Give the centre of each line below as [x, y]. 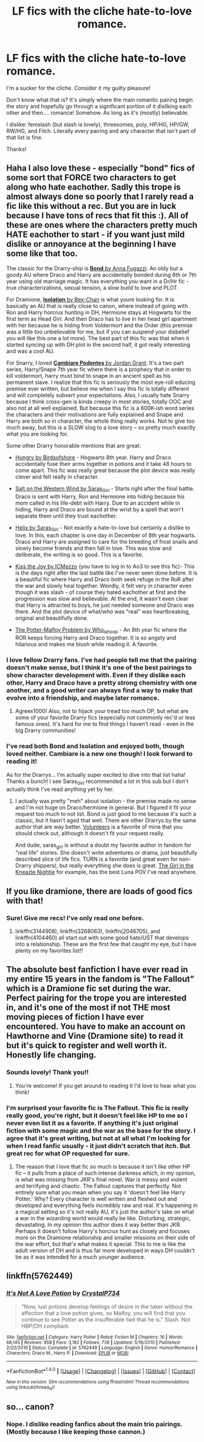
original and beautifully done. [52, 618]
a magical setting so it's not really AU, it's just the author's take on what [104, 1212]
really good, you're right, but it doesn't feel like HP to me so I [97, 1115]
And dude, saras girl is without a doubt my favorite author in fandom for [103, 846]
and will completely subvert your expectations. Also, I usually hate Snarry [98, 395]
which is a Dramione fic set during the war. [89, 989]
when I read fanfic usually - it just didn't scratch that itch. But [98, 1146]
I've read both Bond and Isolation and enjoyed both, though [95, 747]
